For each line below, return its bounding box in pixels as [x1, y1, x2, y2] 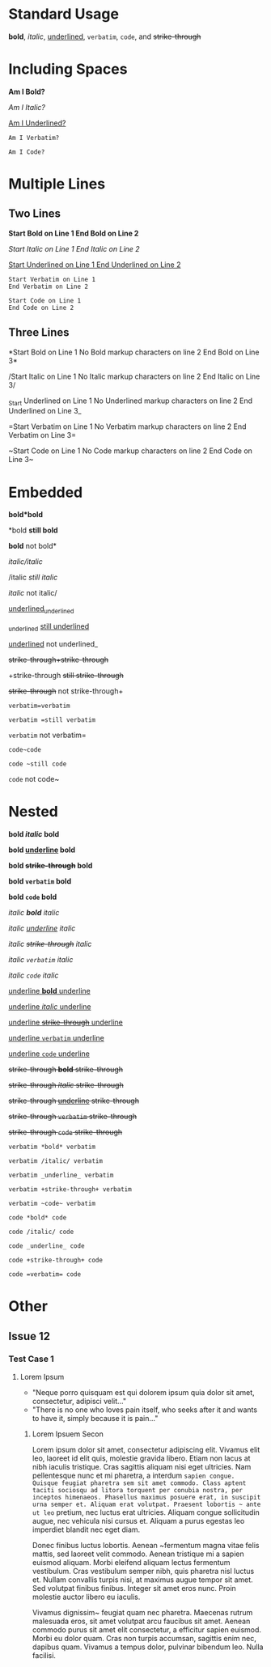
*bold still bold [8, 525, 58, 535]
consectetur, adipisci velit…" [32, 1396, 127, 1406]
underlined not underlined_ [8, 639, 99, 649]
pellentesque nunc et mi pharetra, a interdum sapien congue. [32, 1470, 235, 1480]
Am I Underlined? [8, 118, 66, 128]
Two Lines [8, 207, 61, 221]
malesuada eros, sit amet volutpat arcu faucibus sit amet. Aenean [32, 1616, 251, 1626]
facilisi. [32, 1650, 57, 1660]
